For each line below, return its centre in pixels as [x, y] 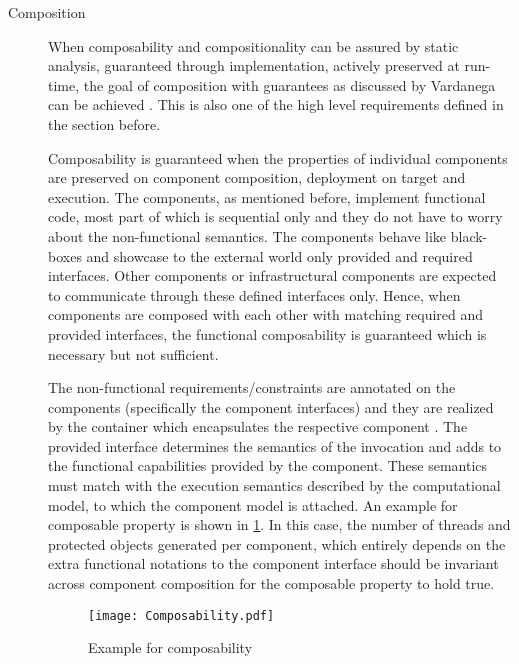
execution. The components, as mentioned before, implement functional [267, 196]
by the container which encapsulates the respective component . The [258, 426]
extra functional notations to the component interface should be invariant [273, 563]
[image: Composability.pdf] [181, 615]
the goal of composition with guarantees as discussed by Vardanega [289, 84]
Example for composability [170, 647]
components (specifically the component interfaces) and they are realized [271, 406]
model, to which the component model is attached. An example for [253, 504]
